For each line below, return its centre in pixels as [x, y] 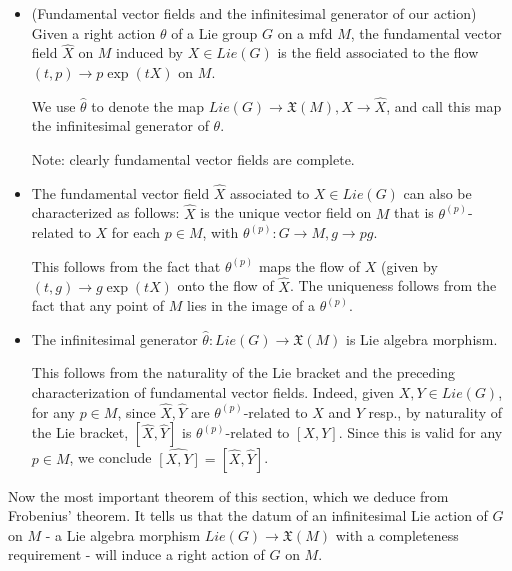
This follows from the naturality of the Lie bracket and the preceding [243, 372]
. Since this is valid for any [420, 432]
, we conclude [110, 457]
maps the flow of [309, 265]
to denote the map [148, 105]
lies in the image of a [250, 305]
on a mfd [305, 32]
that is [414, 212]
